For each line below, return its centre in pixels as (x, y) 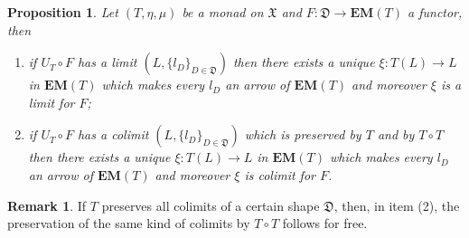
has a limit (107, 62)
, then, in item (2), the (397, 205)
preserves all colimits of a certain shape (211, 205)
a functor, (435, 12)
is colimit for (280, 174)
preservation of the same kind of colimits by (129, 223)
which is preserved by (303, 134)
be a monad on (223, 12)
